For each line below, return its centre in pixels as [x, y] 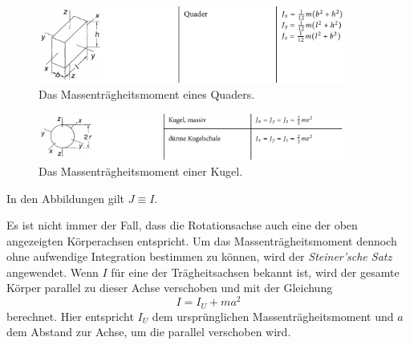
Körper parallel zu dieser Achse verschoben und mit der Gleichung [170, 288]
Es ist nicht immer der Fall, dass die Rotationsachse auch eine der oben [182, 225]
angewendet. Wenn [53, 272]
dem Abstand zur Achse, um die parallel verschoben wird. [149, 332]
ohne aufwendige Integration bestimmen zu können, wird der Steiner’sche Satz [199, 256]
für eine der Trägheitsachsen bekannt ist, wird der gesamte [255, 272]
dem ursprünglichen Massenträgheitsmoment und [273, 316]
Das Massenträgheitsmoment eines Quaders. [147, 93]
